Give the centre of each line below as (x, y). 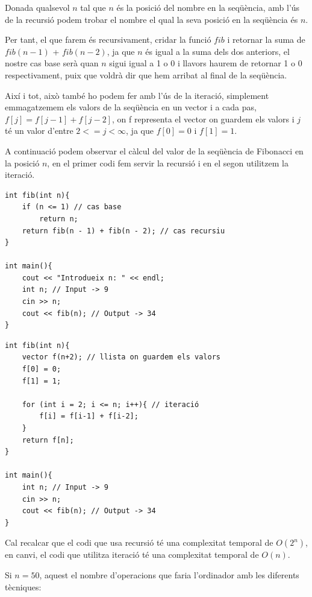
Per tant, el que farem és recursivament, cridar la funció (108, 39)
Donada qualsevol (37, 7)
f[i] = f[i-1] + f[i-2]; (89, 416)
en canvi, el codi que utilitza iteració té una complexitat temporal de (132, 554)
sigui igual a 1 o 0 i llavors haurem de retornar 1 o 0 (206, 63)
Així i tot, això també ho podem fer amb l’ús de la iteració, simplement (137, 95)
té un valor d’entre (39, 131)
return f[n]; (48, 440)
